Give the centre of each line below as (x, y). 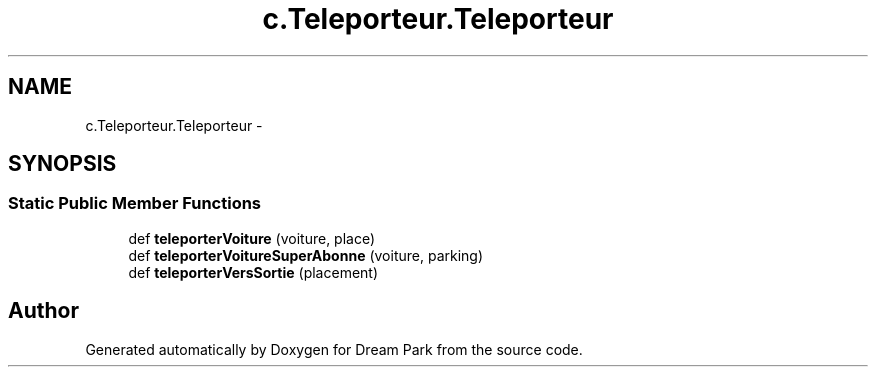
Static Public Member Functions (135, 203)
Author (43, 311)
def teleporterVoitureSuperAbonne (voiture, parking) (306, 255)
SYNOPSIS (62, 164)
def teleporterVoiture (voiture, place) (252, 238)
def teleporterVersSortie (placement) (253, 272)
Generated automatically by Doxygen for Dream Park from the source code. (334, 349)
